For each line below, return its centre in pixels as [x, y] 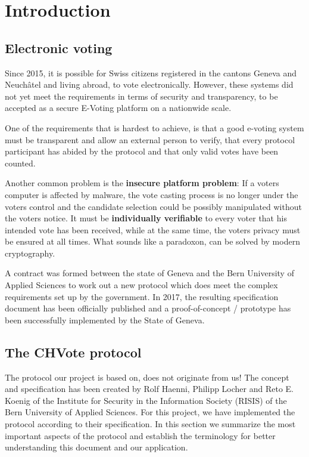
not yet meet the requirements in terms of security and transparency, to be [141, 96]
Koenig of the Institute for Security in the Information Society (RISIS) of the [146, 400]
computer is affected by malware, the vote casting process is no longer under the [152, 194]
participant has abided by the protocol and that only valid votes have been [142, 151]
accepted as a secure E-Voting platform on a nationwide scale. [118, 108]
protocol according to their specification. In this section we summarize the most [150, 424]
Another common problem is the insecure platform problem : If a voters [142, 183]
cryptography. [30, 253]
